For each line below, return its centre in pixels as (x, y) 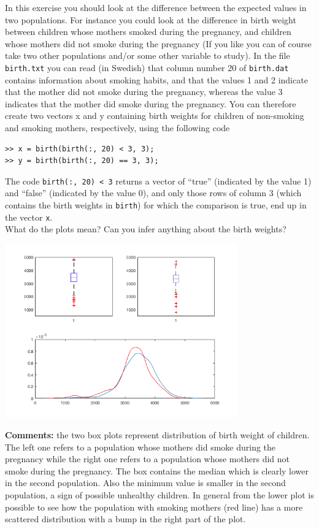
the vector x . (29, 217)
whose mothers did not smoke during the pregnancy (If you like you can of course (158, 43)
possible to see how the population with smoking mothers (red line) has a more (154, 507)
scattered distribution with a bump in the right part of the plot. (125, 519)
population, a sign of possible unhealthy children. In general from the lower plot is (159, 494)
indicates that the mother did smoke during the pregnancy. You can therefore (151, 103)
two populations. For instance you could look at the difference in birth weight (151, 19)
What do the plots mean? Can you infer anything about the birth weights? (146, 229)
